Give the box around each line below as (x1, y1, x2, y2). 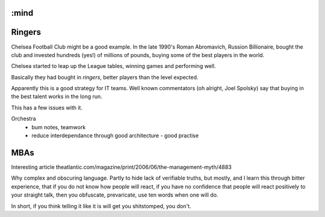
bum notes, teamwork (31, 123, 86, 130)
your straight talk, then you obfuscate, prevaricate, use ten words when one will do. (11, 191, 218, 198)
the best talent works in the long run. (11, 93, 102, 100)
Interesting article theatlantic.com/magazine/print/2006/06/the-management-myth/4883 (11, 163, 232, 171)
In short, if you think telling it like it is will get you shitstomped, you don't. (11, 202, 191, 210)
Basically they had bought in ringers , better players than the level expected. (11, 73, 199, 81)
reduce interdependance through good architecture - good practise (31, 132, 199, 139)
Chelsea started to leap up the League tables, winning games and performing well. (11, 63, 216, 70)
